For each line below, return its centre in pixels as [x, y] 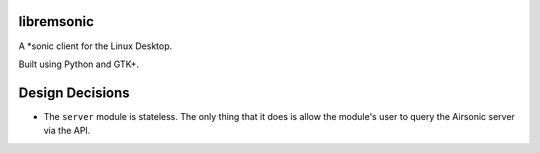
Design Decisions [74, 92]
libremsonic [56, 21]
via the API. [67, 131]
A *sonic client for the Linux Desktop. [95, 46]
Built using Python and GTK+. [79, 64]
